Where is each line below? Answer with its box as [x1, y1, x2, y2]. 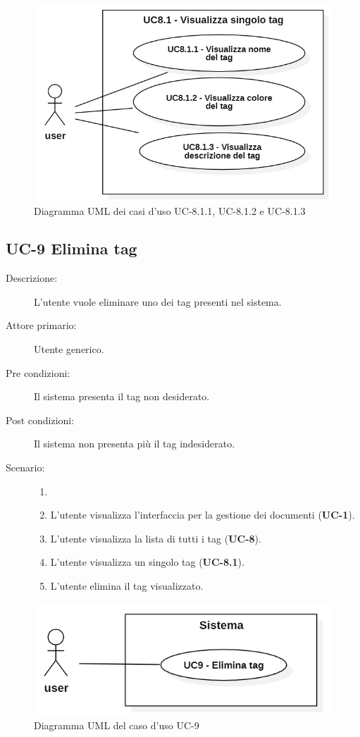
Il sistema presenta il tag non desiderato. [34, 389, 210, 404]
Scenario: [6, 460, 45, 475]
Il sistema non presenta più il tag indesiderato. [34, 436, 235, 451]
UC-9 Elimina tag [6, 237, 137, 259]
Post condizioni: [6, 412, 75, 427]
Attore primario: [6, 318, 77, 333]
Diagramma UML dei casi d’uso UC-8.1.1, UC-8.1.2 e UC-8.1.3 [34, 203, 306, 218]
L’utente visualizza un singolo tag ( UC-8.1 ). [50, 555, 244, 569]
